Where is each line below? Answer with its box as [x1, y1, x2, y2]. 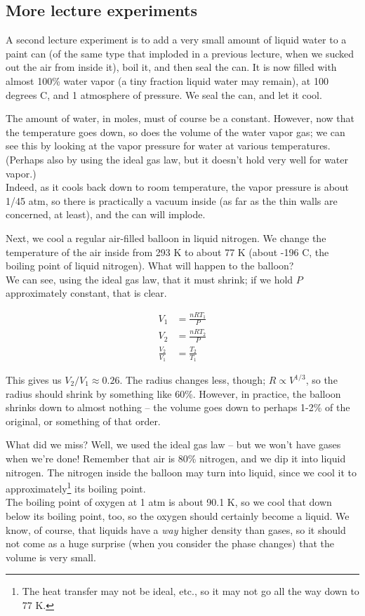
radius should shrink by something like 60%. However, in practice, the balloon [6, 386, 341, 401]
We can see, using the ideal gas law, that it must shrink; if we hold [6, 272, 293, 286]
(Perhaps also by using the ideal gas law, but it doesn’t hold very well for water [6, 152, 349, 166]
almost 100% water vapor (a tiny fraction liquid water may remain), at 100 [6, 73, 328, 88]
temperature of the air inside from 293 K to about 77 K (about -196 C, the [6, 244, 329, 259]
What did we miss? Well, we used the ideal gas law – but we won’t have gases [6, 437, 341, 452]
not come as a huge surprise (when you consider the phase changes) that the [6, 536, 334, 551]
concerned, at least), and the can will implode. [6, 207, 206, 222]
